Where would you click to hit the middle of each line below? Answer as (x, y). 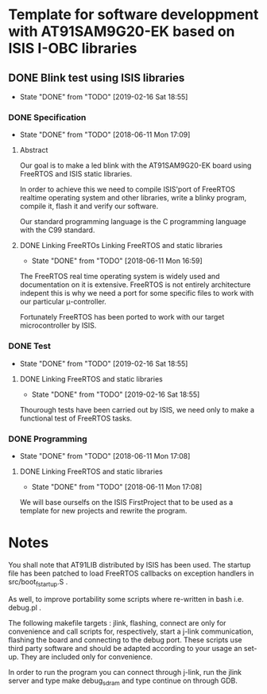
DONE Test (30, 346)
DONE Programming (48, 439)
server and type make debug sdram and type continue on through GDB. (123, 681)
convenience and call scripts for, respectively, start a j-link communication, (131, 631)
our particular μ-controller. (63, 302)
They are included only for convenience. (87, 657)
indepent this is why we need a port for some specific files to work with (137, 293)
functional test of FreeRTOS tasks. (76, 418)
